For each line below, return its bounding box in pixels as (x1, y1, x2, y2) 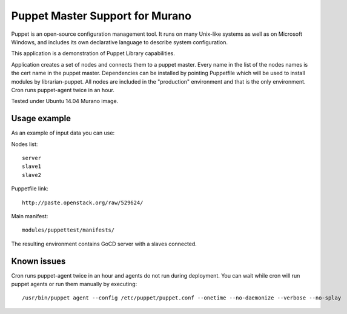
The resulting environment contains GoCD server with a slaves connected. (11, 240, 197, 247)
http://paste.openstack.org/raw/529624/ (22, 199, 144, 206)
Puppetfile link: (11, 185, 48, 192)
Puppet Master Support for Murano (11, 9, 192, 22)
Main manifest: (11, 212, 48, 219)
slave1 (22, 163, 42, 170)
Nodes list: (11, 140, 38, 148)
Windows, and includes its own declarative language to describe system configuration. (11, 38, 228, 45)
